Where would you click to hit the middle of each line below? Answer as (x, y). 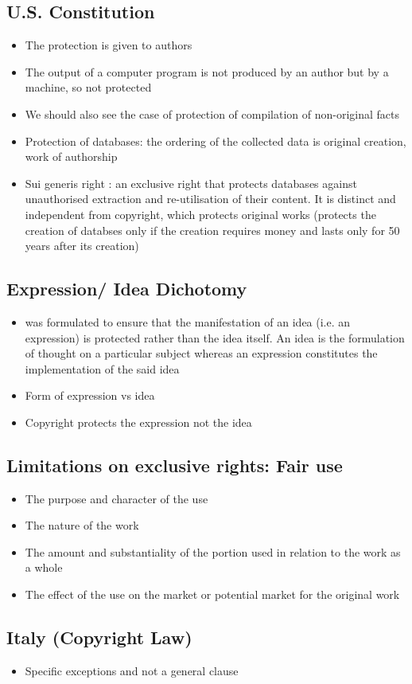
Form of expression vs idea (90, 395)
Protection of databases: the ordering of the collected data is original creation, (216, 141)
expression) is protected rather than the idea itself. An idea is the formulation (215, 337)
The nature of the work (82, 525)
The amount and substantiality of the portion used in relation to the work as (213, 551)
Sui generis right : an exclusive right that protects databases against (191, 183)
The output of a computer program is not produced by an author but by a (207, 71)
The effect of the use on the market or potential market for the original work (212, 594)
